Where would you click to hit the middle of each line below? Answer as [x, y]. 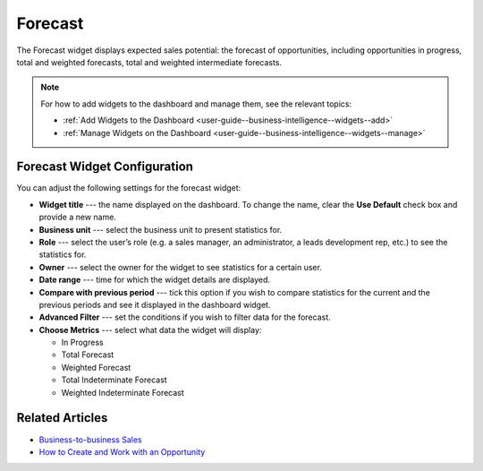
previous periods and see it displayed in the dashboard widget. [155, 304]
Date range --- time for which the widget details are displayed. [155, 280]
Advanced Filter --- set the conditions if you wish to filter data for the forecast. [185, 317]
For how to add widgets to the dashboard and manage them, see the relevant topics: [196, 104]
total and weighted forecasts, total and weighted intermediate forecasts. [149, 62]
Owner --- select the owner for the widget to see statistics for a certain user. [180, 267]
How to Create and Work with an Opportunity [122, 451]
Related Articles [62, 418]
